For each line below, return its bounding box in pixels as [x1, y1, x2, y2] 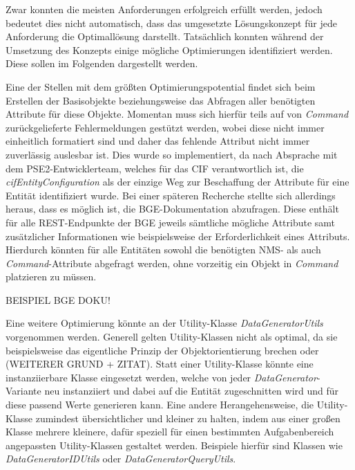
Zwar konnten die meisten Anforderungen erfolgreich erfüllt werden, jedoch [6, 2, 323, 16]
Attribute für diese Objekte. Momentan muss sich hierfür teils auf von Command [6, 107, 349, 121]
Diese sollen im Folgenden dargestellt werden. [6, 56, 198, 71]
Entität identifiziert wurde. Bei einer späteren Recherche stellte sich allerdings [6, 188, 336, 202]
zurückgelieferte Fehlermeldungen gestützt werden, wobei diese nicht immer [6, 120, 325, 134]
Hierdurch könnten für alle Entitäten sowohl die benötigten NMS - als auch [6, 242, 321, 257]
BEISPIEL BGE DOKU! [6, 292, 111, 307]
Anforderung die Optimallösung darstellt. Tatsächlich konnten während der [6, 29, 324, 44]
